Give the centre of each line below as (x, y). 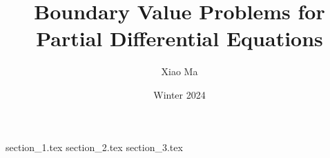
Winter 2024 (179, 94)
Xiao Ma (179, 71)
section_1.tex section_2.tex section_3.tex (94, 147)
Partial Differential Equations (179, 38)
